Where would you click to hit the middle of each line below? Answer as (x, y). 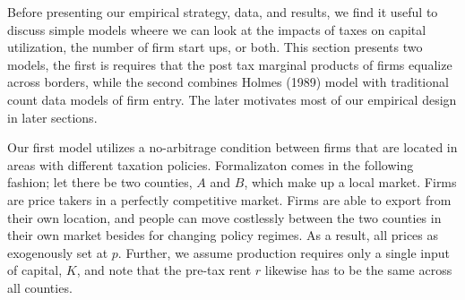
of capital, (35, 270)
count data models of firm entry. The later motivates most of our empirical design (232, 99)
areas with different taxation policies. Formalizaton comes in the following (211, 164)
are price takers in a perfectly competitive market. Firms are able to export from (229, 199)
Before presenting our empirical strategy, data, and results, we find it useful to (223, 12)
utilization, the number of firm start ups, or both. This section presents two (215, 47)
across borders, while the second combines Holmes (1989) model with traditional (228, 82)
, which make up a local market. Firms (350, 182)
